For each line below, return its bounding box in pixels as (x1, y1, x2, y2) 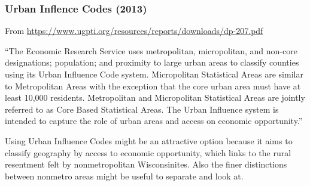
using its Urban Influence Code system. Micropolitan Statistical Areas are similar (5, 68, 303, 80)
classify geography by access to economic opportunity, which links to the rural (5, 146, 291, 159)
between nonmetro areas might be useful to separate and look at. (5, 169, 244, 182)
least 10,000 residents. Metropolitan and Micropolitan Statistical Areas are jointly (5, 91, 305, 104)
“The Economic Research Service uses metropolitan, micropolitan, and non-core (5, 44, 297, 57)
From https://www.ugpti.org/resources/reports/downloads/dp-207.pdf (5, 24, 263, 37)
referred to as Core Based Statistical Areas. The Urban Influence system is (5, 103, 279, 115)
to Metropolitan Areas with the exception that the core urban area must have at (5, 79, 301, 92)
